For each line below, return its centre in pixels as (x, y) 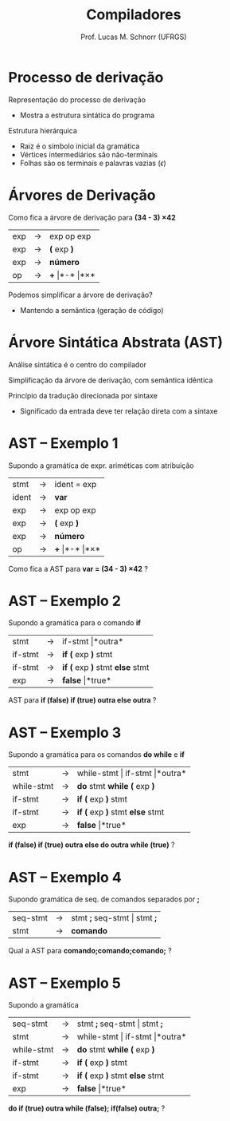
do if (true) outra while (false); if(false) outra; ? (87, 1108)
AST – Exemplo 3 (65, 733)
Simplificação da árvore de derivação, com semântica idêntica (111, 380)
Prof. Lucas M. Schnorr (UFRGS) (134, 37)
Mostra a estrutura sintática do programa (87, 115)
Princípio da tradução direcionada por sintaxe (83, 395)
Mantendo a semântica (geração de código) (92, 310)
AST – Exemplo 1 (63, 443)
